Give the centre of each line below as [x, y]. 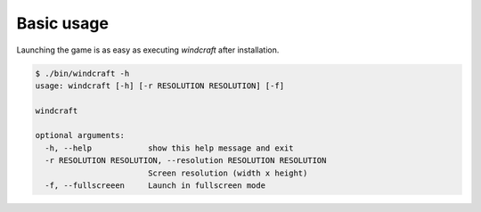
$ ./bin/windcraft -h [82, 73]
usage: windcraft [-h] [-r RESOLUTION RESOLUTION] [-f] [160, 86]
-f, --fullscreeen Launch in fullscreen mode [155, 186]
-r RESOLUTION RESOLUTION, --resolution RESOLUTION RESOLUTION [186, 161]
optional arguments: [80, 135]
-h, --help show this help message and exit [169, 148]
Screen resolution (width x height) [228, 173]
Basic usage [62, 23]
